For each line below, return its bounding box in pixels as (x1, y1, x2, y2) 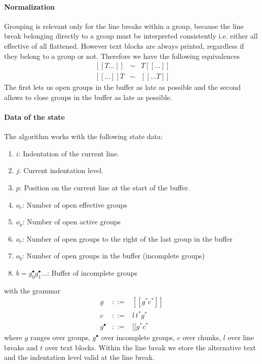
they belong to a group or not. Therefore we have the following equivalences (4, 50, 240, 61)
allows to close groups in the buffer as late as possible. (4, 91, 172, 102)
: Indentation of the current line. (18, 148, 120, 158)
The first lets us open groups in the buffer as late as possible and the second (4, 82, 241, 92)
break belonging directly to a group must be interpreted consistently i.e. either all (4, 30, 258, 41)
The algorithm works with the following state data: (4, 131, 163, 142)
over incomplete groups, (101, 332, 175, 343)
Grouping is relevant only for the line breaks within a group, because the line (4, 20, 244, 31)
